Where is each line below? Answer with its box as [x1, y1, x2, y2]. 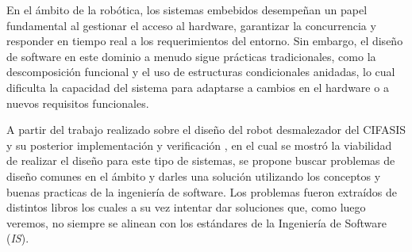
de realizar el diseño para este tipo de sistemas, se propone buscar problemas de [6, 152, 395, 169]
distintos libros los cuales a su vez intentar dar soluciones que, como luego [6, 199, 366, 216]
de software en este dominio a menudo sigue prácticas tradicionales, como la [6, 48, 376, 64]
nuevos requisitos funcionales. [6, 94, 149, 111]
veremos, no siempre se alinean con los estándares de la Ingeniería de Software [6, 214, 387, 231]
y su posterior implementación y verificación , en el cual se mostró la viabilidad [6, 136, 392, 153]
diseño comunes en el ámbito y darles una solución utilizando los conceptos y [6, 167, 381, 184]
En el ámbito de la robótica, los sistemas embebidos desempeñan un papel [6, 2, 368, 17]
